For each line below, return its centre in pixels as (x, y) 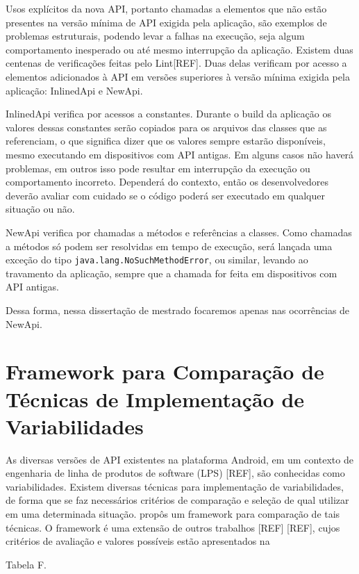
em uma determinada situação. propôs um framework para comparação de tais (173, 514)
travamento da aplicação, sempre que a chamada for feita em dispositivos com (172, 273)
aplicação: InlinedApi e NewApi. (74, 90)
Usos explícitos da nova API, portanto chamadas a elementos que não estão (166, 8)
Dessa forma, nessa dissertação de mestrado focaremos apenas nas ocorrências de (178, 310)
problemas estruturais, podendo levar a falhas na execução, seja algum (155, 36)
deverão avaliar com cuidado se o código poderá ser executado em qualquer (165, 195)
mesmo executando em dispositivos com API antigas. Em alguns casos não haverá (180, 154)
